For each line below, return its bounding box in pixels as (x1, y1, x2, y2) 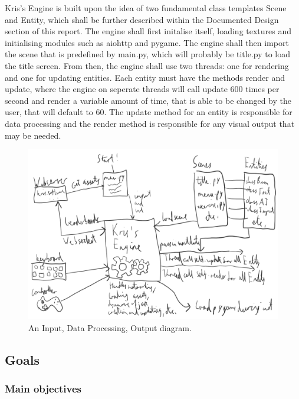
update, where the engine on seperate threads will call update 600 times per (5, 83, 280, 95)
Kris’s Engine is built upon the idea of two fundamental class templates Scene (5, 2, 287, 14)
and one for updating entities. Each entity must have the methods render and (5, 71, 285, 83)
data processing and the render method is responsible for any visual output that (5, 117, 295, 129)
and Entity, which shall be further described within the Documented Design (5, 13, 279, 25)
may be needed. (5, 129, 61, 141)
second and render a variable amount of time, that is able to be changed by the (5, 94, 291, 106)
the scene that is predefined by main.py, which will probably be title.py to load (5, 48, 291, 60)
